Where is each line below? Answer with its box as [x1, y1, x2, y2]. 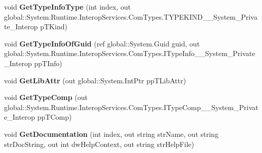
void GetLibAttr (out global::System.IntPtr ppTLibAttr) [4, 75, 186, 85]
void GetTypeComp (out [4, 92, 88, 103]
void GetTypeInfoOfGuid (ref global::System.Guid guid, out [4, 38, 200, 48]
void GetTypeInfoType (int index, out [4, 2, 131, 12]
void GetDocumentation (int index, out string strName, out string [4, 128, 218, 139]
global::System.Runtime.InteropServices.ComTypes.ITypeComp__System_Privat [4, 101, 258, 112]
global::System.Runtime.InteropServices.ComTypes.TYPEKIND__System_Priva [4, 11, 257, 22]
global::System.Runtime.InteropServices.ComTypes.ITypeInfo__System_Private [4, 48, 255, 59]
